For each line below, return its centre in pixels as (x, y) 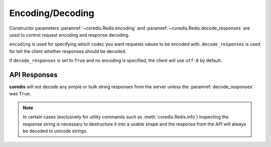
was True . (20, 94)
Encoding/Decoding (52, 13)
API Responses (33, 75)
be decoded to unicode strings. (55, 131)
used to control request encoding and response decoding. (70, 35)
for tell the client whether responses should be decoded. (68, 51)
